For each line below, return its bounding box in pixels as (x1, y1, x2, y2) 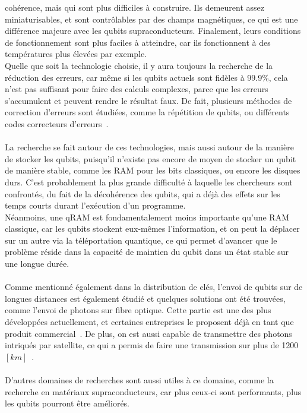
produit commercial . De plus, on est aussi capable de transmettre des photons (5, 327, 292, 339)
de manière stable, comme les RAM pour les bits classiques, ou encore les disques (5, 164, 300, 176)
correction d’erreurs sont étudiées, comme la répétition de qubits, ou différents (5, 106, 290, 118)
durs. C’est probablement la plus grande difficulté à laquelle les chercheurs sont (5, 175, 293, 188)
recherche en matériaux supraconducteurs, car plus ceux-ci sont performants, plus (5, 385, 302, 398)
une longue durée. (5, 257, 69, 270)
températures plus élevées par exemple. (5, 48, 147, 60)
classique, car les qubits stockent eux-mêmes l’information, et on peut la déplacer (5, 222, 300, 235)
